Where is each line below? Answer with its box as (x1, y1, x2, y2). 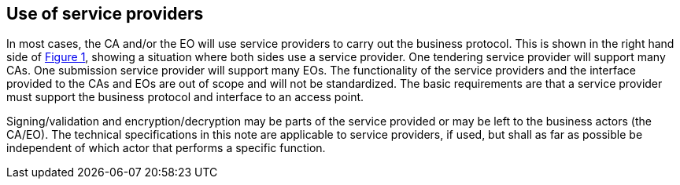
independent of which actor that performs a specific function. (6, 141, 326, 155)
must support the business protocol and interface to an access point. (6, 90, 364, 104)
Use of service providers (6, 4, 204, 24)
